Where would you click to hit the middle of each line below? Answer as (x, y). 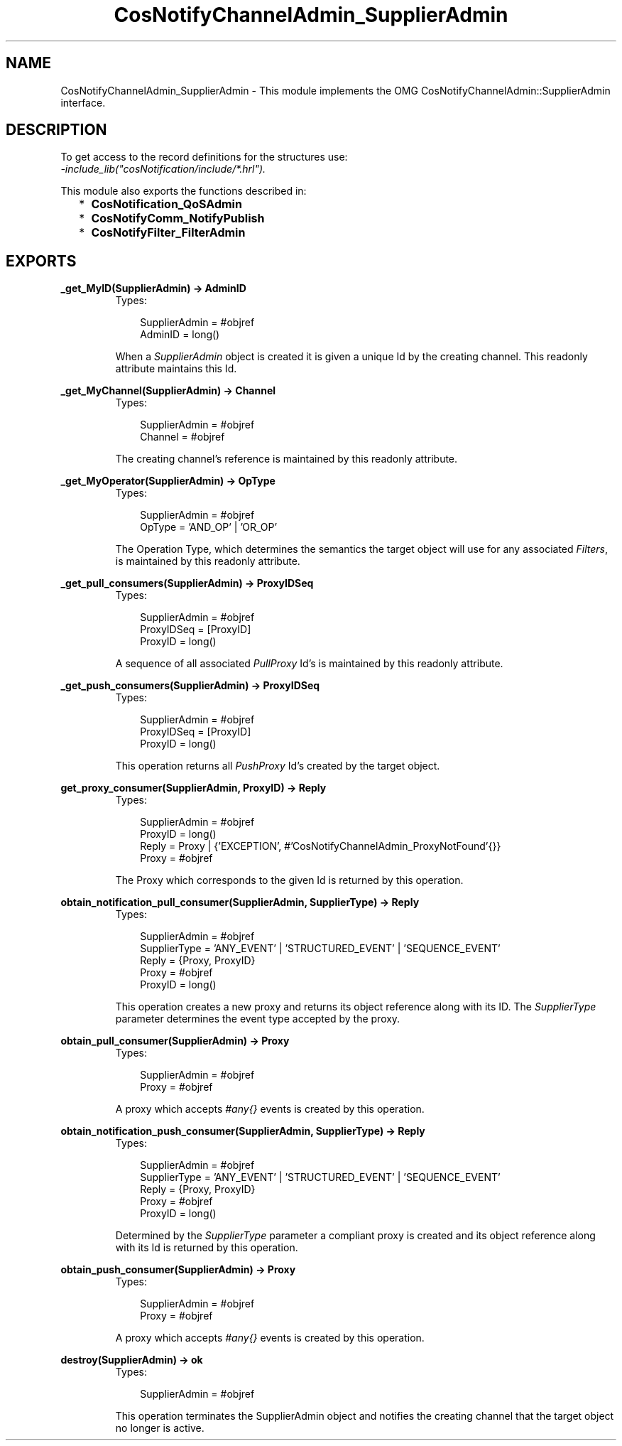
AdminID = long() (180, 335)
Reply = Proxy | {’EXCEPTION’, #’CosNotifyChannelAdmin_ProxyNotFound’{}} (321, 846)
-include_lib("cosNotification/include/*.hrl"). (163, 169)
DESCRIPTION (56, 130)
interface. (83, 102)
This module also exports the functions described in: (184, 191)
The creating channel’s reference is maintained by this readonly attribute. (287, 459)
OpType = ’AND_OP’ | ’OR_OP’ (209, 527)
